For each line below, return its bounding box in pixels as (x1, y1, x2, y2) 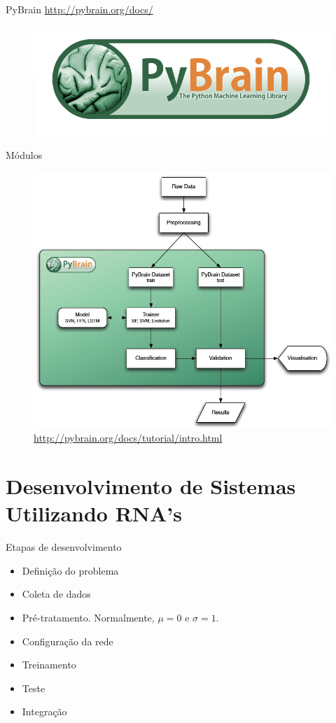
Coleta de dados (22, 587, 91, 601)
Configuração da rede (22, 633, 113, 648)
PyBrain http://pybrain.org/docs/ (6, 2, 153, 16)
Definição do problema (22, 563, 119, 577)
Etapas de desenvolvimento (6, 540, 122, 554)
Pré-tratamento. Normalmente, (22, 610, 155, 625)
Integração (22, 704, 67, 719)
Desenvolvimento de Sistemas (6, 472, 296, 500)
